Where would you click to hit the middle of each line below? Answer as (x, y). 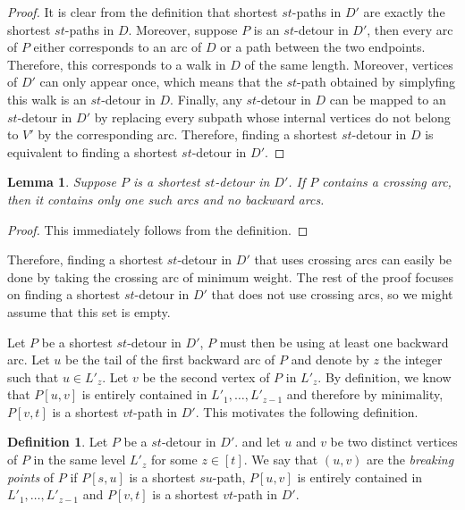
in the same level (80, 460)
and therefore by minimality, (365, 394)
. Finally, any (206, 99)
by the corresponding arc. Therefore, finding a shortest (188, 134)
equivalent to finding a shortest (93, 151)
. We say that (281, 460)
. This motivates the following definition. (307, 411)
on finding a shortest (64, 294)
